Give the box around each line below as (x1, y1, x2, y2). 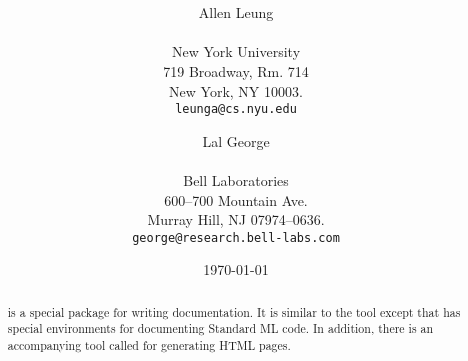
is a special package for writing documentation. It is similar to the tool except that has (7, 303, 461, 320)
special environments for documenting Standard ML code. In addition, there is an (7, 320, 434, 337)
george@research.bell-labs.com (132, 230, 340, 245)
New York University (171, 41, 301, 62)
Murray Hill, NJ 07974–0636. (147, 209, 325, 230)
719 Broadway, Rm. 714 (163, 60, 309, 81)
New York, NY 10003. (169, 80, 303, 101)
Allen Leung (198, 2, 274, 23)
